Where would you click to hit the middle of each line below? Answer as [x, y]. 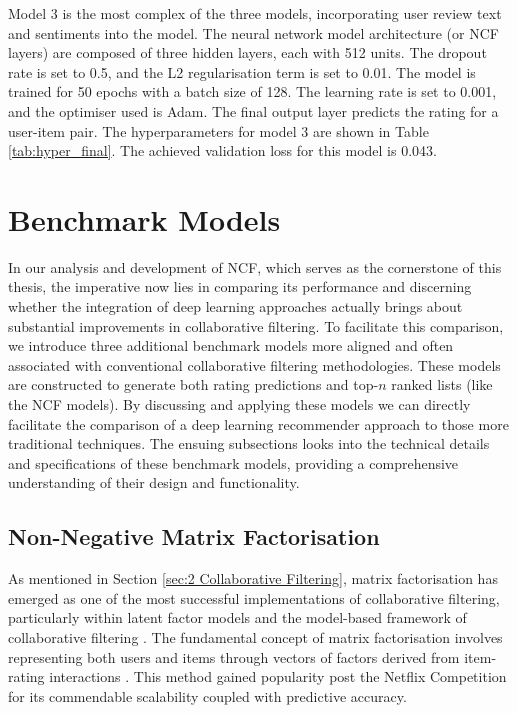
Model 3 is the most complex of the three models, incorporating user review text [255, 13]
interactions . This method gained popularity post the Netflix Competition [278, 676]
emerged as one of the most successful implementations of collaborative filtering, [254, 597]
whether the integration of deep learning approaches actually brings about [235, 306]
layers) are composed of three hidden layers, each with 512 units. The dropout [247, 52]
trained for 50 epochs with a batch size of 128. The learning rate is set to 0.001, [252, 91]
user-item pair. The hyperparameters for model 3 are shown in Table [218, 130]
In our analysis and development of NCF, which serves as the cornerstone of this [255, 266]
